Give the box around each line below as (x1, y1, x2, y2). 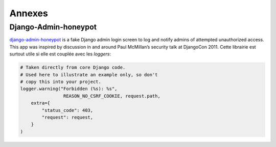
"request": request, (41, 114, 94, 120)
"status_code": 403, (41, 107, 94, 113)
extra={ (31, 100, 51, 106)
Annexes (9, 8, 48, 19)
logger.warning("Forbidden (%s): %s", (20, 86, 118, 92)
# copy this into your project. (20, 79, 102, 84)
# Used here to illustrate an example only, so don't (20, 72, 158, 77)
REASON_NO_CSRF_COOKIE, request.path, (63, 93, 160, 99)
